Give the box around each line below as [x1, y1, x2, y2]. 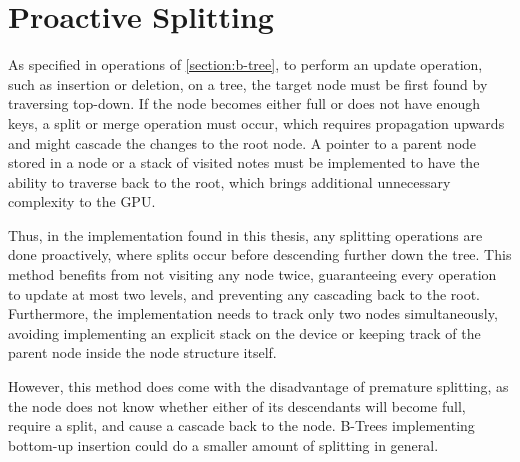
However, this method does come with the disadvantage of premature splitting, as [8, 376, 509, 397]
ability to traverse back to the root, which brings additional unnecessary [8, 171, 451, 192]
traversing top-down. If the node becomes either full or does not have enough [8, 93, 481, 114]
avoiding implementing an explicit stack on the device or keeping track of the [8, 322, 481, 343]
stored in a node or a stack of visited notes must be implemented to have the [8, 152, 480, 173]
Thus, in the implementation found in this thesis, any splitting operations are [8, 224, 483, 245]
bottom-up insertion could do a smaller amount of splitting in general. [8, 434, 439, 455]
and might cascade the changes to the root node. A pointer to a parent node [8, 132, 477, 153]
